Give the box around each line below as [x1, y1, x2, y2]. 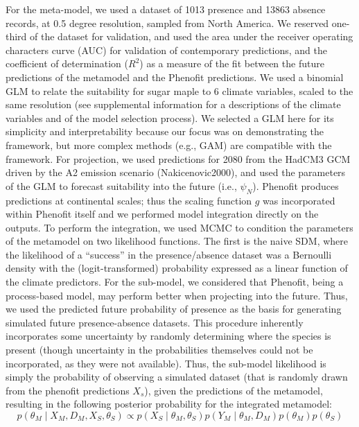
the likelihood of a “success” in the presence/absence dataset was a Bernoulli [6, 247, 332, 261]
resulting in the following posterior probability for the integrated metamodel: [6, 397, 333, 411]
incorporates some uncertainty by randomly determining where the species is [6, 329, 331, 343]
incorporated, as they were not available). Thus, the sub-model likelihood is [6, 356, 326, 370]
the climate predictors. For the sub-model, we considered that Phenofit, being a [6, 274, 344, 289]
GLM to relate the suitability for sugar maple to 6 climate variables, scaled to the [6, 83, 353, 98]
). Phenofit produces [252, 178, 339, 193]
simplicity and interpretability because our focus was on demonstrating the [6, 124, 324, 139]
